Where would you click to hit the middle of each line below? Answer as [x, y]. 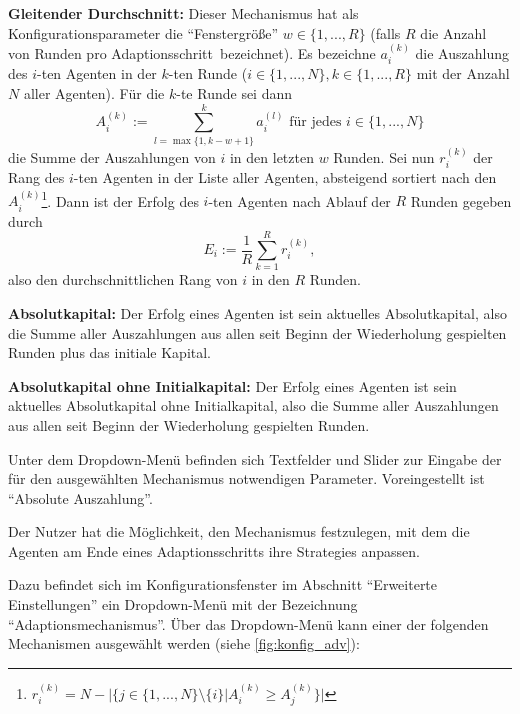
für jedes [315, 122]
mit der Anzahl [463, 73]
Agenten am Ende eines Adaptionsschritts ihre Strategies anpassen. [214, 550]
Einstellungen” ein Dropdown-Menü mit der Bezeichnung [183, 604]
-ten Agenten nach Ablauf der [299, 200]
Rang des [36, 176]
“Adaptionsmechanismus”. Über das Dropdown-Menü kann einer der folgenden [248, 623]
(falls [385, 32]
